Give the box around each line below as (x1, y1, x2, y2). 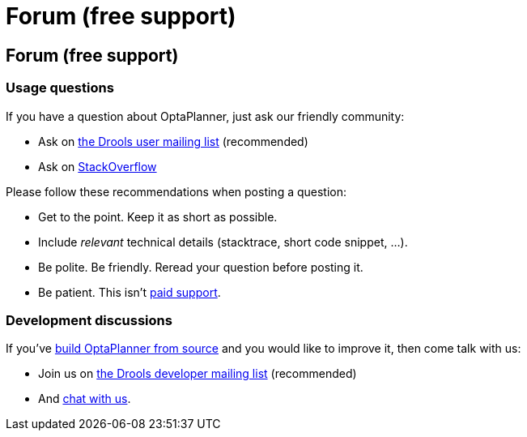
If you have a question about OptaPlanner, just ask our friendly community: (6, 109, 405, 123)
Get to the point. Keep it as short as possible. (38, 209, 278, 224)
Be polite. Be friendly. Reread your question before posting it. (38, 259, 363, 274)
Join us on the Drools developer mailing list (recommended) (38, 366, 357, 381)
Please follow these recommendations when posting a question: (6, 184, 347, 199)
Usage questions (6, 79, 114, 96)
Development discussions (6, 311, 172, 328)
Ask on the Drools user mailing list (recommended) (38, 134, 308, 148)
